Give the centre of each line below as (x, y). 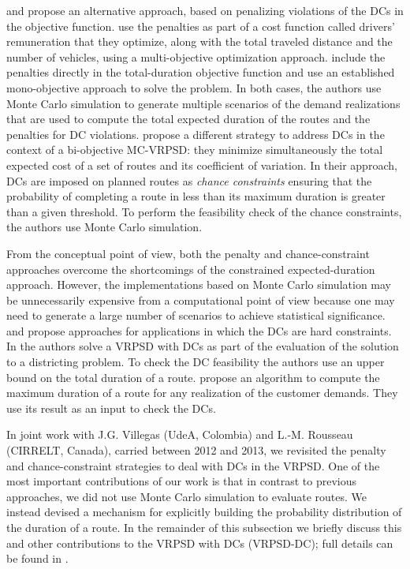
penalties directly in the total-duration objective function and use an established (201, 72)
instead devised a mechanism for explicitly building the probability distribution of (204, 512)
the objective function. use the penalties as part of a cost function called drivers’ (201, 26)
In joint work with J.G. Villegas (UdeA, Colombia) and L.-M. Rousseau (180, 434)
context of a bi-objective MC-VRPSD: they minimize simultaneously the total (195, 150)
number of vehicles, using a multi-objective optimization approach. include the (196, 56)
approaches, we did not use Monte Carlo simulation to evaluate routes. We (186, 496)
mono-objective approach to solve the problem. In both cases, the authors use (194, 87)
